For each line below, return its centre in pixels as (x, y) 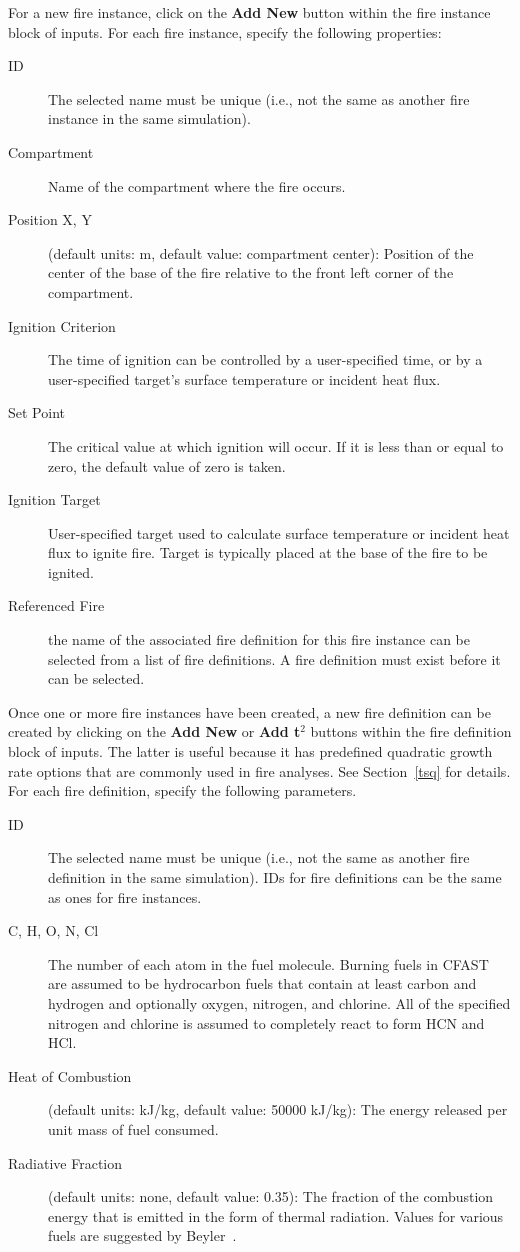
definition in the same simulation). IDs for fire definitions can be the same (275, 877)
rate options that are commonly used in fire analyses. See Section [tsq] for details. (259, 770)
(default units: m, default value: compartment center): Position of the (261, 252)
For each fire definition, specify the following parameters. (182, 790)
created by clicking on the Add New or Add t (154, 731)
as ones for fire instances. (125, 896)
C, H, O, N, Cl (53, 930)
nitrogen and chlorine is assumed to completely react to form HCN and (266, 1022)
